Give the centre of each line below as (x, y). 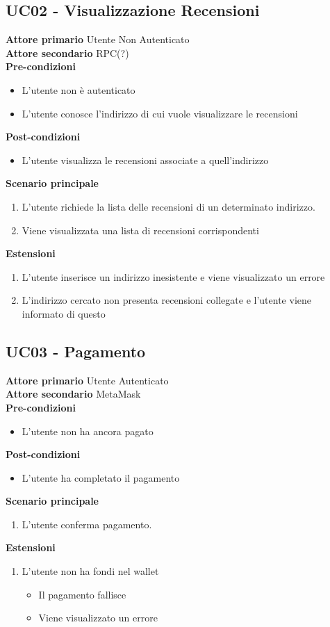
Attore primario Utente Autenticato (87, 380)
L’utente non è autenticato (79, 89)
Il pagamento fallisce (82, 594)
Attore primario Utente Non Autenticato (98, 39)
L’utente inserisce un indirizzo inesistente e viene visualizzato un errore (173, 276)
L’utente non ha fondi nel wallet (90, 571)
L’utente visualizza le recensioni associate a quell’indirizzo (145, 160)
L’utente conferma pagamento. (87, 524)
